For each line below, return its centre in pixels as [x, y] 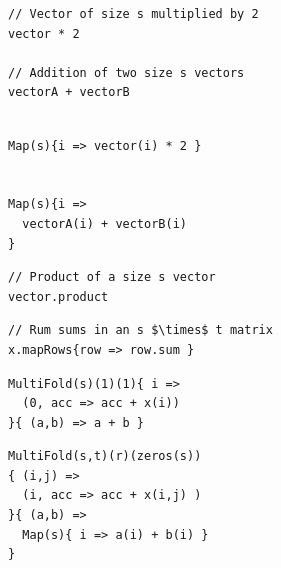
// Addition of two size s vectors [126, 72]
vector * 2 [44, 33]
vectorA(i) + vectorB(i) [104, 223]
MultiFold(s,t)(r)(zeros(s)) [105, 456]
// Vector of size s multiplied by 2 [133, 14]
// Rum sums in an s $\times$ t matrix [140, 330]
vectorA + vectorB [69, 92]
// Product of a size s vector [112, 277]
